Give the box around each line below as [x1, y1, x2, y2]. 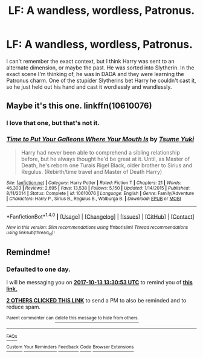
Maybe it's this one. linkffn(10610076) [6, 101, 152, 111]
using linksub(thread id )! [6, 230, 55, 237]
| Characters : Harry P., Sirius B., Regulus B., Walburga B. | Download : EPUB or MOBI [6, 196, 181, 202]
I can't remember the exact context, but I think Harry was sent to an [6, 57, 175, 65]
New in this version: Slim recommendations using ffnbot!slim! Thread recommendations [6, 225, 188, 231]
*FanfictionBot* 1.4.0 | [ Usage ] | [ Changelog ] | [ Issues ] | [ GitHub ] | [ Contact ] [6, 212, 195, 220]
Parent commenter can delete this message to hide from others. [6, 315, 139, 321]
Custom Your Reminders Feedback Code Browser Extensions [6, 344, 134, 350]
